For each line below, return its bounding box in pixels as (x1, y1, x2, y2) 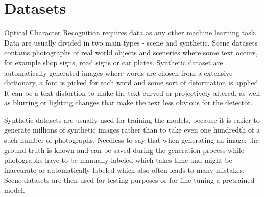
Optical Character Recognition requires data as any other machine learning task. (4, 27, 257, 38)
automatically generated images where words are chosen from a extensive (4, 67, 233, 78)
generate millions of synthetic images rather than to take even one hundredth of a (4, 124, 260, 135)
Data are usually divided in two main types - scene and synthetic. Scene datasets (4, 37, 258, 48)
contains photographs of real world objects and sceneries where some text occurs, (4, 47, 258, 58)
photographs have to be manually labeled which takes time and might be (4, 155, 232, 165)
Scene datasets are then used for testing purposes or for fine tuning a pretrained (4, 174, 255, 185)
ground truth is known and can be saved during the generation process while (4, 144, 244, 155)
